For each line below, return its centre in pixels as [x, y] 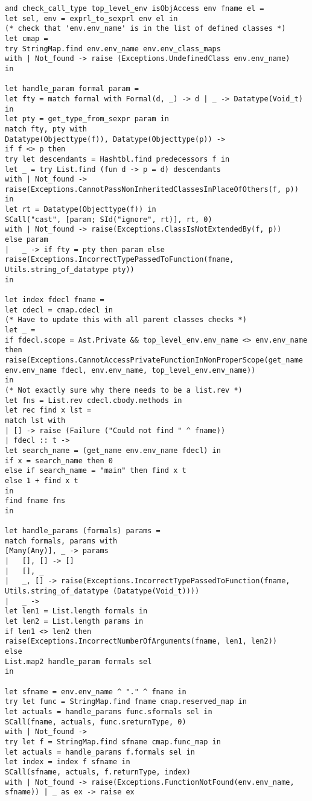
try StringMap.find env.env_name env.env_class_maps [113, 49]
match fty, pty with [46, 129]
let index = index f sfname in [68, 762]
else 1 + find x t [42, 480]
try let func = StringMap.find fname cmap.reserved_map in [126, 702]
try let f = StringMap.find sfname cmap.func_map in [113, 742]
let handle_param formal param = [72, 89]
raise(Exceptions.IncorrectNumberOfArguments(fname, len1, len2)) [141, 641]
